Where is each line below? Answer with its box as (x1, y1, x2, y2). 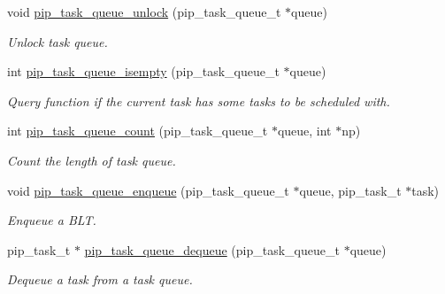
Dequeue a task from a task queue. (7, 270, 193, 289)
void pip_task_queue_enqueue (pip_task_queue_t (7, 181, 289, 199)
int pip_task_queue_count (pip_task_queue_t (7, 121, 268, 140)
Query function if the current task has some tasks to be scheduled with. (7, 91, 390, 110)
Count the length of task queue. (7, 151, 176, 169)
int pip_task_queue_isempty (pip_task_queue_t (7, 62, 280, 81)
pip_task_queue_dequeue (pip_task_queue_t (84, 240, 340, 259)
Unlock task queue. (7, 32, 108, 50)
